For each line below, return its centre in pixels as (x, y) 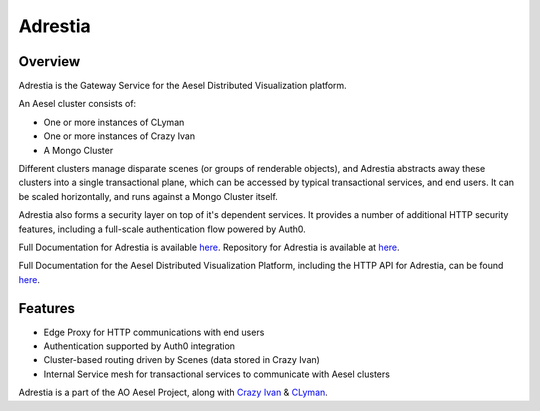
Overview (49, 61)
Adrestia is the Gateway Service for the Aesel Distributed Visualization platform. (182, 86)
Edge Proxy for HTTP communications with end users (154, 332)
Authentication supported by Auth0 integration (139, 346)
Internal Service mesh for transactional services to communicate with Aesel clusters (216, 374)
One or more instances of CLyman (114, 122)
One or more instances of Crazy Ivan (119, 136)
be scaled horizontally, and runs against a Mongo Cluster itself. (148, 196)
